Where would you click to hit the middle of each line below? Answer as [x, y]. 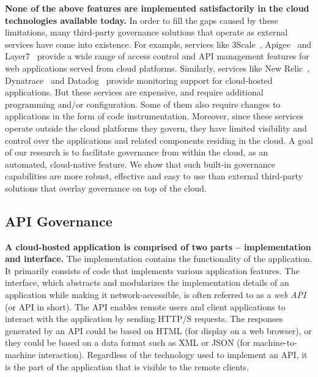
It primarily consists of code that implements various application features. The [152, 270]
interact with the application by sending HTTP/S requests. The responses [144, 319]
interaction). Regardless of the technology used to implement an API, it [173, 355]
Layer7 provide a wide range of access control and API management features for [157, 56]
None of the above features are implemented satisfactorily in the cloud [157, 8]
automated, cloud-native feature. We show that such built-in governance [140, 164]
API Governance [59, 221]
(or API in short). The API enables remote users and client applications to [145, 306]
